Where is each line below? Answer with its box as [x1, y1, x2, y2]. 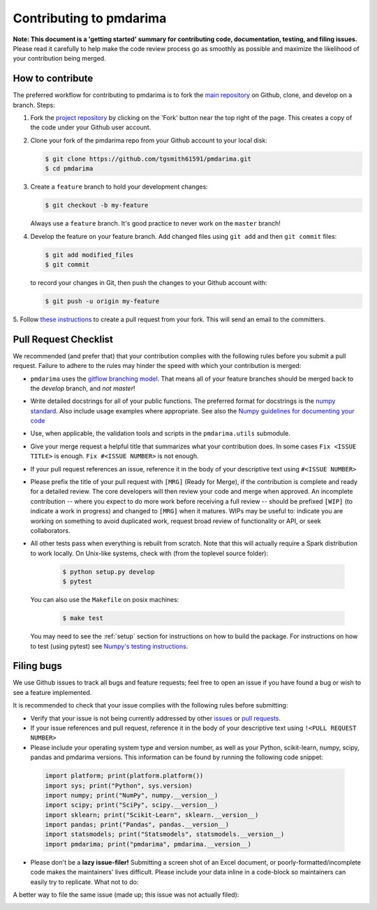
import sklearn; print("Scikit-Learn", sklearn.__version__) [45, 811, 259, 819]
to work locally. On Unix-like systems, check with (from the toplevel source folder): [30, 549, 269, 557]
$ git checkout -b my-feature [45, 201, 149, 210]
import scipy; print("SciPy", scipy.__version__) [45, 801, 219, 809]
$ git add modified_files [45, 251, 134, 258]
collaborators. [30, 527, 71, 534]
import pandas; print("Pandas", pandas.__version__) [45, 821, 230, 829]
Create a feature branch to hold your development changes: [30, 182, 209, 191]
